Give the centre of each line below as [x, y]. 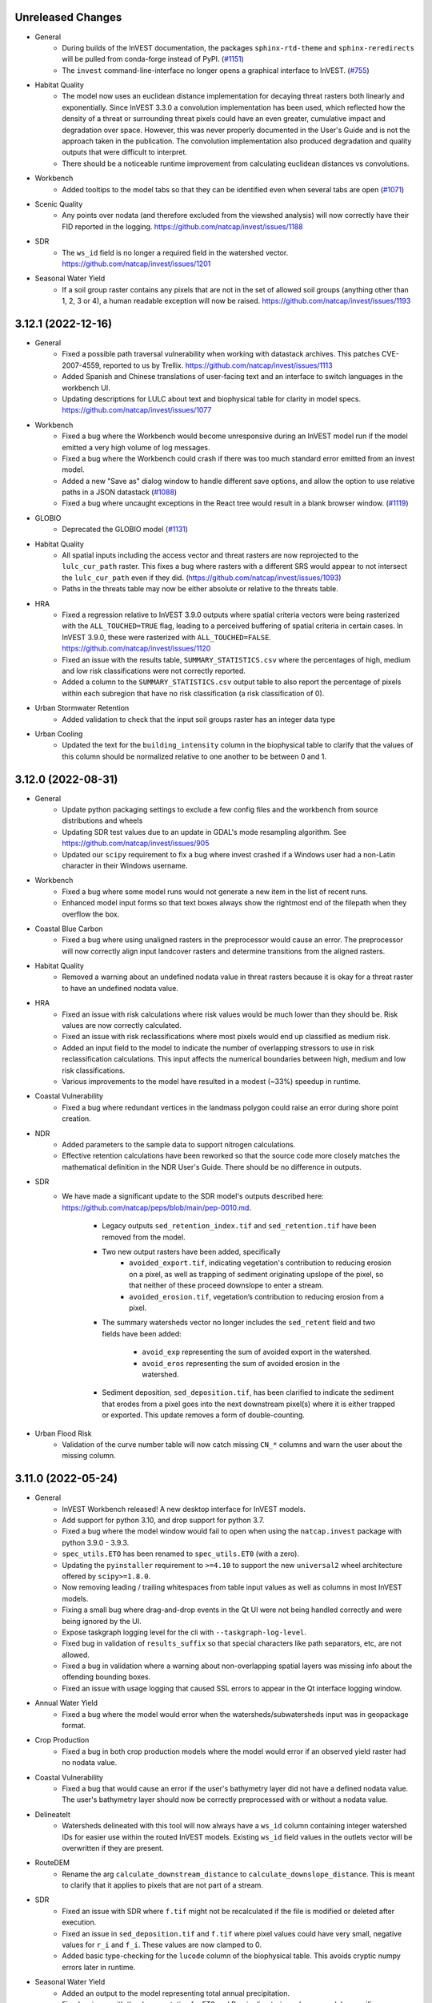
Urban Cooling [59, 734]
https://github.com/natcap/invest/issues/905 [136, 843]
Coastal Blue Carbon [69, 929]
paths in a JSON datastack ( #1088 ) [120, 492]
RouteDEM [52, 1863]
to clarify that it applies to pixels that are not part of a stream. [162, 1885]
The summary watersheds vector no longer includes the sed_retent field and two [239, 1323]
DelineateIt [53, 1814]
